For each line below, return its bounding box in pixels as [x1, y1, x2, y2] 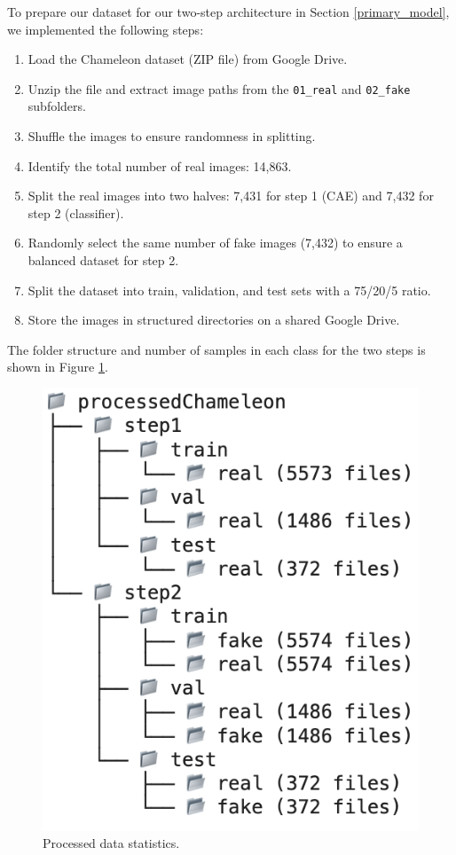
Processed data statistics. [43, 834, 180, 852]
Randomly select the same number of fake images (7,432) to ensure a [28, 233, 403, 252]
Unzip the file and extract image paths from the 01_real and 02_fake [28, 79, 411, 98]
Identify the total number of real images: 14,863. [28, 156, 292, 175]
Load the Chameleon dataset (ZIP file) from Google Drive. [28, 50, 348, 68]
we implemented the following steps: [7, 20, 204, 38]
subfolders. [28, 97, 86, 115]
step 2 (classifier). [28, 203, 124, 222]
